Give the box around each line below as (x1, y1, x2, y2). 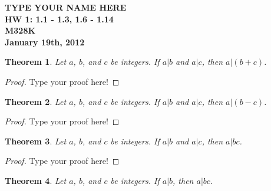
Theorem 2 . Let (5, 95, 67, 107)
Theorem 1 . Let (5, 55, 67, 68)
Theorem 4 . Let (5, 174, 67, 186)
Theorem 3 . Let (5, 134, 67, 147)
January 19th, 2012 (5, 35, 85, 48)
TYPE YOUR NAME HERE (5, 1, 127, 13)
